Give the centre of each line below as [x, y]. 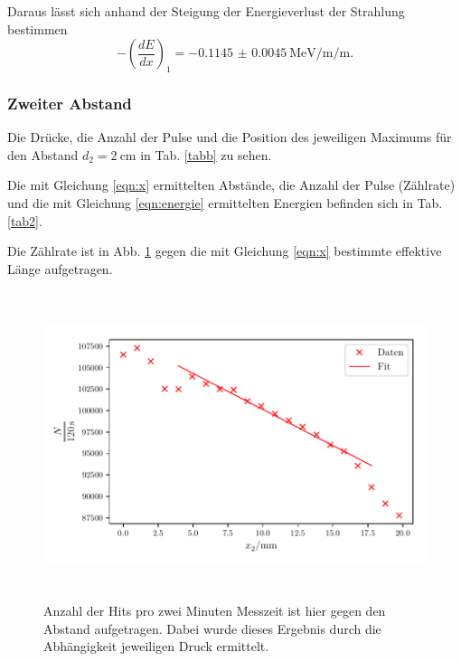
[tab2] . [25, 220]
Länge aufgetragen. [60, 268]
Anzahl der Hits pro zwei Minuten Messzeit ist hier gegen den [215, 611]
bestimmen [38, 28]
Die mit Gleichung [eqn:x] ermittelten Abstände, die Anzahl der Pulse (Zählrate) [231, 185]
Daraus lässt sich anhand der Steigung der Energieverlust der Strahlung [206, 11]
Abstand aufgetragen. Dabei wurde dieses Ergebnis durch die [212, 628]
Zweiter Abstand [70, 103]
